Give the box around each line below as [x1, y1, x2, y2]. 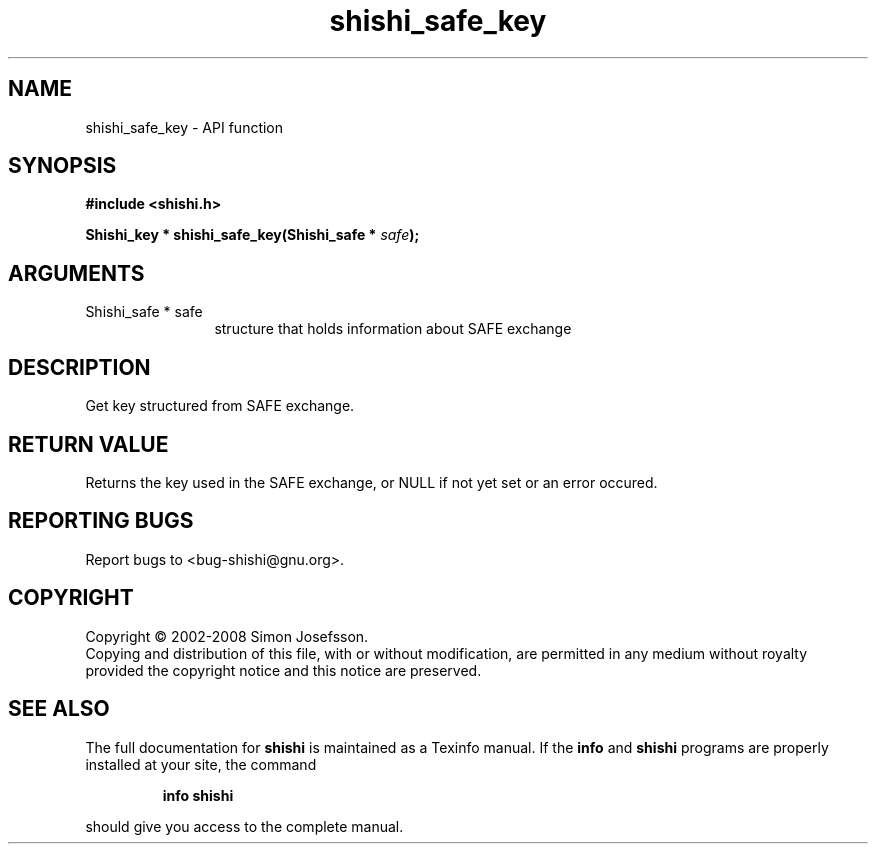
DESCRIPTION [8, 354, 151, 380]
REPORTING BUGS [8, 508, 194, 534]
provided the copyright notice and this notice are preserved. [85, 661, 482, 679]
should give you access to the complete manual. [85, 817, 404, 835]
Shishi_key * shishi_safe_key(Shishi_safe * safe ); [85, 226, 420, 244]
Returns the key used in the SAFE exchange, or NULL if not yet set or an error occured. [85, 473, 658, 491]
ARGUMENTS [8, 260, 145, 286]
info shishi [162, 786, 234, 804]
